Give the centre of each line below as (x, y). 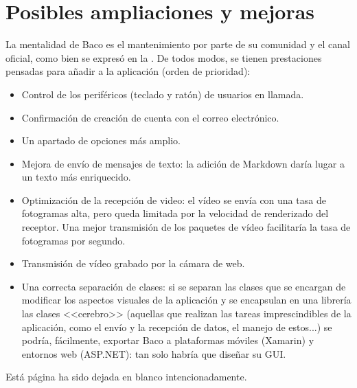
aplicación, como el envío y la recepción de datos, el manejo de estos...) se (177, 327)
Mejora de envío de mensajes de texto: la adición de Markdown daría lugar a (183, 163)
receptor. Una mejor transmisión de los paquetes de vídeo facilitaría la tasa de (186, 227)
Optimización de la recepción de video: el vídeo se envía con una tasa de (174, 199)
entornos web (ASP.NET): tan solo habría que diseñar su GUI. (154, 353)
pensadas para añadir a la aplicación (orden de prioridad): (128, 71)
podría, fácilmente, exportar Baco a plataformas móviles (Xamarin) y (168, 340)
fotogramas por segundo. (73, 240)
